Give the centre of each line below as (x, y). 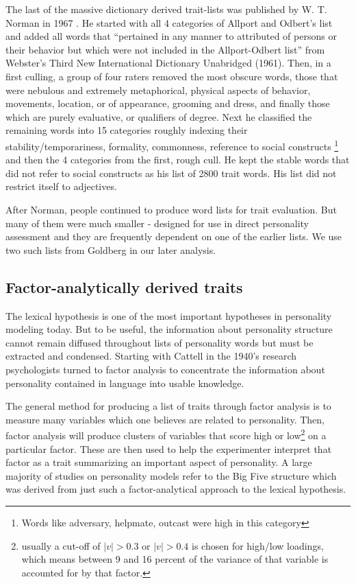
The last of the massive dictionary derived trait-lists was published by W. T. (166, 9)
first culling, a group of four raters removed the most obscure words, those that (172, 76)
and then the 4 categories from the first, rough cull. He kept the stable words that (178, 160)
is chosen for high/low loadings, (258, 545)
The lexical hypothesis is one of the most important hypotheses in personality (169, 315)
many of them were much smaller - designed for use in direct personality (157, 223)
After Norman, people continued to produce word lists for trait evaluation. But (171, 209)
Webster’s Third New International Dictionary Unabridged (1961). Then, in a (168, 63)
